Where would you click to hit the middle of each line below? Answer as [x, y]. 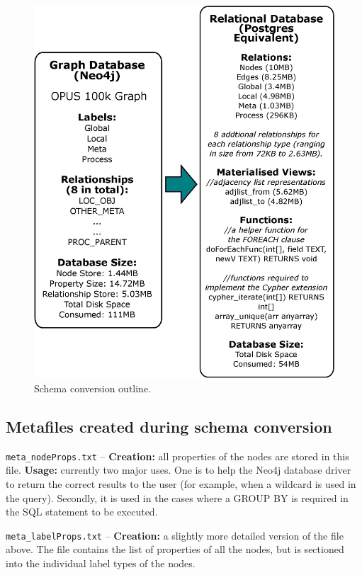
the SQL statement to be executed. [82, 512]
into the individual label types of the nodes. [101, 563]
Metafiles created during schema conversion [169, 426]
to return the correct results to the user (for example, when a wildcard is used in [181, 483]
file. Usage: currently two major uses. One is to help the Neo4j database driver [179, 470]
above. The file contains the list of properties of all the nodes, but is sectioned [175, 549]
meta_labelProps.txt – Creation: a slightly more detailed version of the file [175, 535]
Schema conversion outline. [93, 388]
